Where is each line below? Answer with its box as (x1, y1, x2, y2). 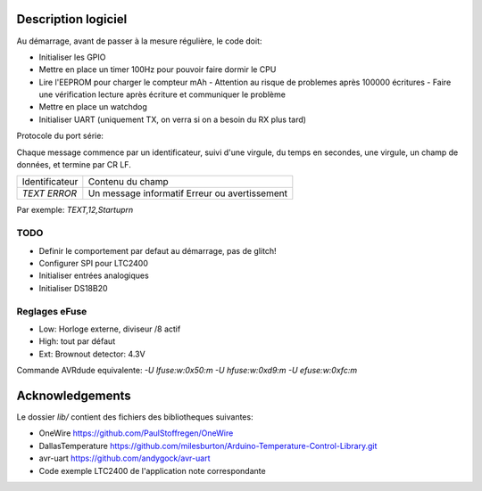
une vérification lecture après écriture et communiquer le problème (38, 89, 286, 100)
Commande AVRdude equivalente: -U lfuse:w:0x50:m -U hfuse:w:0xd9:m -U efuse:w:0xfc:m (16, 365, 357, 376)
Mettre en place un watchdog (38, 102, 147, 112)
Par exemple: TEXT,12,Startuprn (16, 205, 134, 216)
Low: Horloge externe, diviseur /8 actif (38, 323, 181, 334)
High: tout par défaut (38, 336, 116, 347)
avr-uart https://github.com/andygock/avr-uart (38, 453, 211, 463)
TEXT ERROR (21, 187, 78, 200)
